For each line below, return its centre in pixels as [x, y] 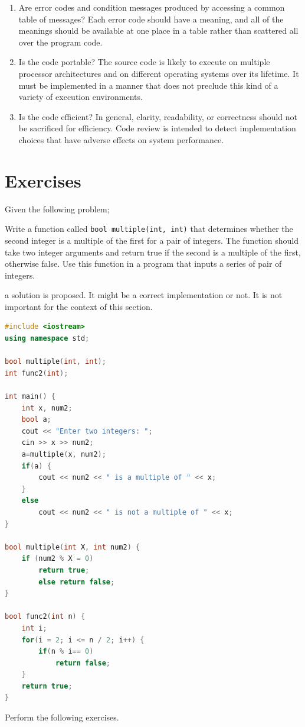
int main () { [30, 397]
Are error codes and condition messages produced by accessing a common [152, 7]
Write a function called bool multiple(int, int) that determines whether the [149, 229]
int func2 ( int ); [37, 373]
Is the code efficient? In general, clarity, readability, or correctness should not [158, 116]
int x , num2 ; [47, 408]
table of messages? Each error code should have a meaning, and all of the [151, 19]
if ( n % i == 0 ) [66, 652]
